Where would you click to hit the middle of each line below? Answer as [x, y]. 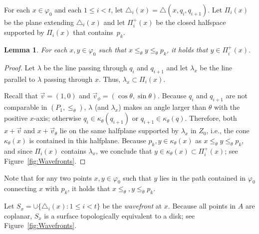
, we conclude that [124, 150]
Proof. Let [19, 68]
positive [16, 118]
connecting [20, 188]
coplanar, [18, 215]
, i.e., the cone [228, 130]
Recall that [21, 96]
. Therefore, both [211, 118]
